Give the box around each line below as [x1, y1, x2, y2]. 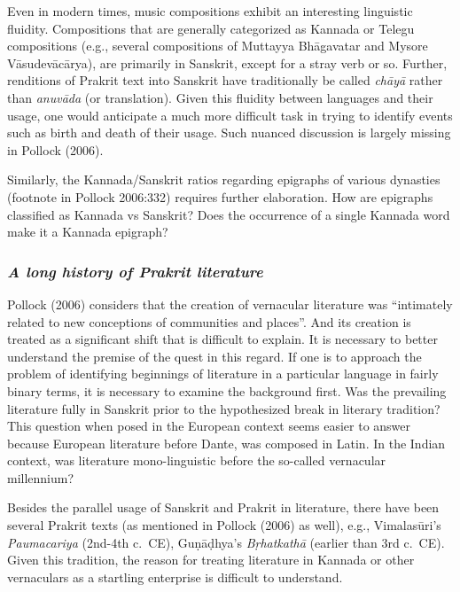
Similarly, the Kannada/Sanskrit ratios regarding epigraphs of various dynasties [7, 170, 441, 189]
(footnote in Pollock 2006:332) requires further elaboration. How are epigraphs [7, 187, 433, 206]
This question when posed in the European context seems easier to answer [7, 417, 411, 435]
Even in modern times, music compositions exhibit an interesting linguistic [7, 2, 413, 19]
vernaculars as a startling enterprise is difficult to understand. [7, 567, 343, 586]
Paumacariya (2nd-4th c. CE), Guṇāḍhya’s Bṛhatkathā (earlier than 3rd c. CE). [7, 533, 445, 551]
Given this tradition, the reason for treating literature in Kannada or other [7, 550, 415, 569]
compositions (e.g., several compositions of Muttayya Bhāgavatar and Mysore [7, 36, 428, 55]
